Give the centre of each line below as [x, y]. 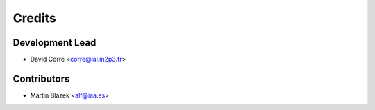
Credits [35, 18]
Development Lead [55, 43]
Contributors [41, 79]
